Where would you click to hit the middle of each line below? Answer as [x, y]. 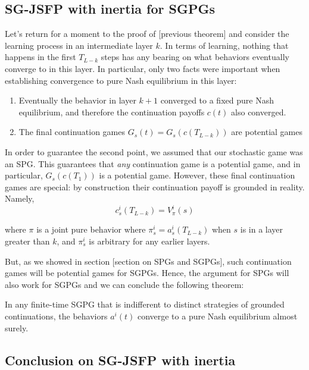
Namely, [20, 198]
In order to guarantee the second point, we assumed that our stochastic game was [154, 151]
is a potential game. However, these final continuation [197, 175]
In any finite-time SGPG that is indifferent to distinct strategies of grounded [145, 304]
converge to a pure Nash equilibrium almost [217, 316]
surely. [17, 327]
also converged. [259, 112]
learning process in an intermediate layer [79, 45]
